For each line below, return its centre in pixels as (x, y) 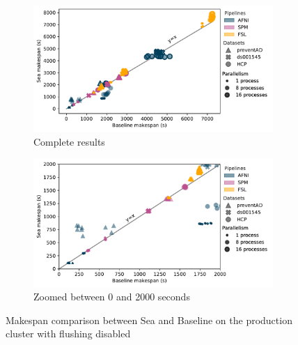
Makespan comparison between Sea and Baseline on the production (149, 320)
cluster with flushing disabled (68, 333)
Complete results (69, 141)
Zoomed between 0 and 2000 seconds (112, 297)
